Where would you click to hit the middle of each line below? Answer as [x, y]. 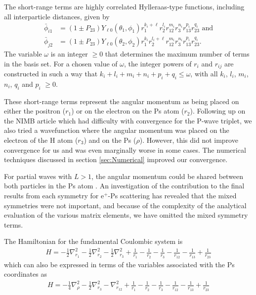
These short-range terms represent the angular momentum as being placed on [122, 101]
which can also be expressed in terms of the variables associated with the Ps [119, 264]
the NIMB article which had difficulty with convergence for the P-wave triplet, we [128, 120]
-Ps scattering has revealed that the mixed [172, 195]
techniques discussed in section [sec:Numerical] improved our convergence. [116, 159]
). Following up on [218, 111]
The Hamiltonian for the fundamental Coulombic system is [93, 241]
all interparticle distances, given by [57, 16]
